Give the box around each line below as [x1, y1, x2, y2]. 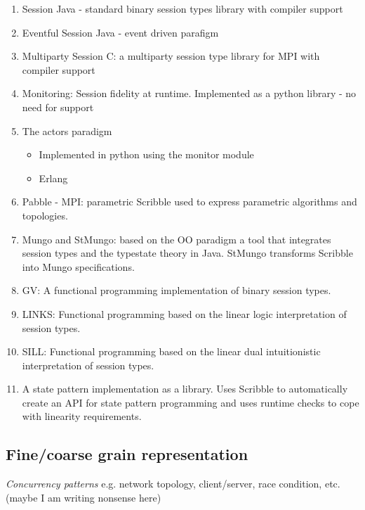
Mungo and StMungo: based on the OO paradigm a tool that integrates [22, 231, 331, 246]
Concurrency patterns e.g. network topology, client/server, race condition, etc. [6, 476, 340, 491]
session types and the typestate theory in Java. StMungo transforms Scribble [22, 246, 353, 260]
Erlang [39, 170, 68, 185]
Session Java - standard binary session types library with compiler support [22, 1, 343, 15]
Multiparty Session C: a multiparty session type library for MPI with [22, 49, 320, 63]
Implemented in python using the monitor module [39, 147, 254, 162]
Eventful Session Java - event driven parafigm [22, 25, 219, 39]
